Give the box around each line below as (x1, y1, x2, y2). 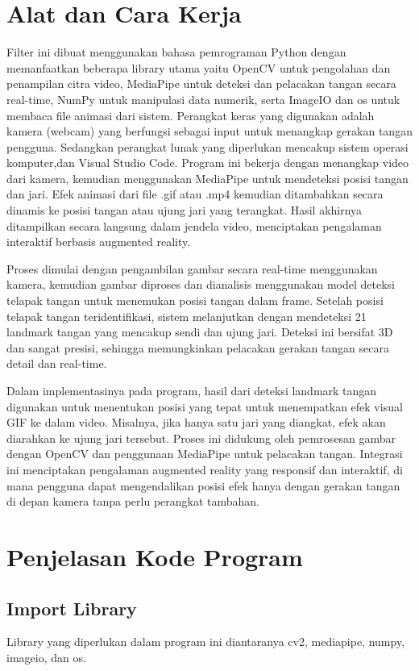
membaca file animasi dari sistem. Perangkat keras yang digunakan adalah (6, 106, 375, 123)
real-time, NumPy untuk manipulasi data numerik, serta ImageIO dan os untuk (6, 90, 400, 107)
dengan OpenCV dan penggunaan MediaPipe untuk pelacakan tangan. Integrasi (6, 445, 403, 462)
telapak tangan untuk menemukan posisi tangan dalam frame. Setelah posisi (6, 292, 384, 309)
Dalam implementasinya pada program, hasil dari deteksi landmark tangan (6, 382, 377, 398)
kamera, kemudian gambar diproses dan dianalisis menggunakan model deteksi (6, 276, 395, 293)
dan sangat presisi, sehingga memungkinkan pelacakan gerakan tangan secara (6, 339, 389, 356)
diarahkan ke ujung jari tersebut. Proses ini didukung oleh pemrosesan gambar (6, 429, 396, 446)
